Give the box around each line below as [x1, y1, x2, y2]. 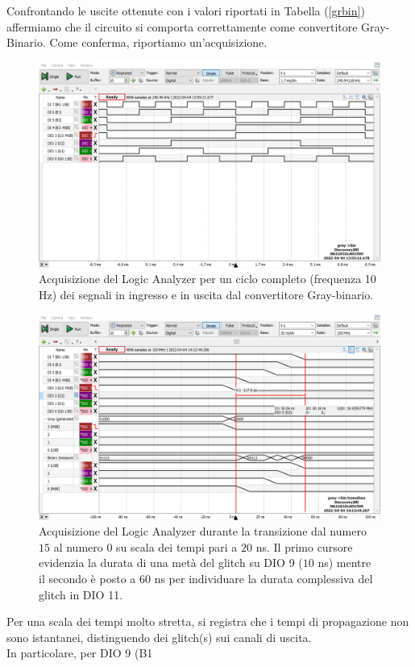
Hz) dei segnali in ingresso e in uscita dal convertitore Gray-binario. [39, 286, 374, 303]
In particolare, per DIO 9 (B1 [6, 644, 153, 661]
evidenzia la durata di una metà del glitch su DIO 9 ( [39, 554, 303, 571]
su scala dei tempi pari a [116, 538, 238, 555]
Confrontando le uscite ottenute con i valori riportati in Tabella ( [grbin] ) [6, 2, 365, 19]
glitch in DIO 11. [39, 586, 123, 602]
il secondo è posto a [39, 570, 136, 587]
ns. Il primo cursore [255, 538, 353, 555]
